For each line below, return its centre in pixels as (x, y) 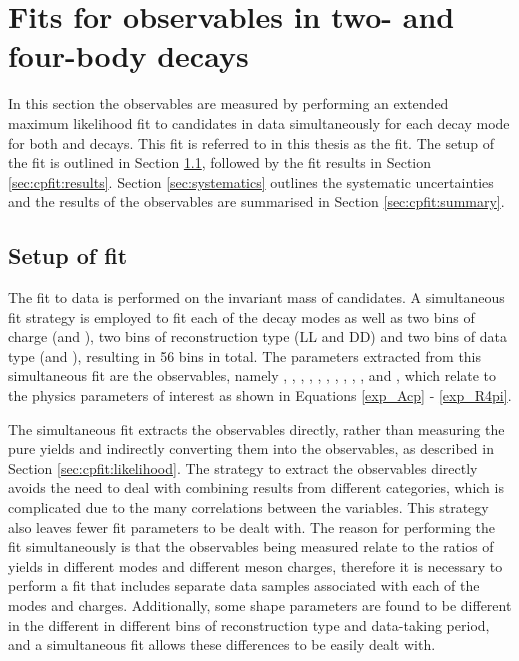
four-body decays (128, 55)
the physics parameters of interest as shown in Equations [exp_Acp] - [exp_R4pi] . (260, 395)
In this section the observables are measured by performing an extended (228, 103)
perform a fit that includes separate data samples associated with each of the (244, 585)
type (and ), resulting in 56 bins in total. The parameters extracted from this (245, 355)
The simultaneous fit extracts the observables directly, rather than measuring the (256, 428)
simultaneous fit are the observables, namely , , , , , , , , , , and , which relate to (252, 375)
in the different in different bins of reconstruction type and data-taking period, (249, 624)
